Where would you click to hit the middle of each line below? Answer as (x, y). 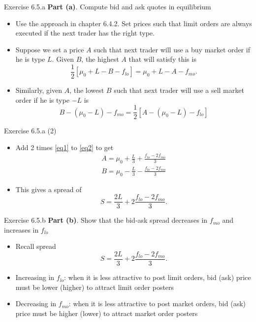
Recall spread (36, 246)
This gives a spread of (48, 189)
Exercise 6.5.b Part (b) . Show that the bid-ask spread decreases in (106, 220)
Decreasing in (36, 303)
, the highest (100, 59)
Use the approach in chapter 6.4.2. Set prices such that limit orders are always (134, 23)
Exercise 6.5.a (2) (30, 131)
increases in (21, 229)
